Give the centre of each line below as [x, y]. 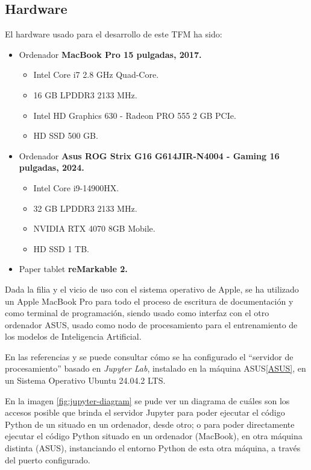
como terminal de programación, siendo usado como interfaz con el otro [137, 313]
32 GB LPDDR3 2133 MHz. [85, 208]
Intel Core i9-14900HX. [76, 187]
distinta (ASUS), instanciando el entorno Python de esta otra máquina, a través [153, 448]
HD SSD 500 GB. [66, 135]
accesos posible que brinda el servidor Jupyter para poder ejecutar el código [145, 412]
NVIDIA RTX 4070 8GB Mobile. [94, 228]
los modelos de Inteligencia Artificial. [73, 336]
